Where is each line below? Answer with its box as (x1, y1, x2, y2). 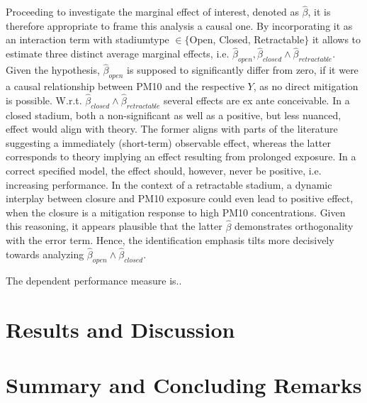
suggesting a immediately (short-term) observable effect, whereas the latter (6, 135, 332, 150)
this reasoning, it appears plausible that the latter (6, 219, 222, 233)
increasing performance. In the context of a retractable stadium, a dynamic (6, 177, 332, 192)
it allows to (312, 32, 361, 47)
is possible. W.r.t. (6, 92, 82, 107)
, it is (307, 4, 331, 19)
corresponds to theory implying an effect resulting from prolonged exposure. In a (6, 149, 356, 164)
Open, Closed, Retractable (189, 32, 305, 47)
